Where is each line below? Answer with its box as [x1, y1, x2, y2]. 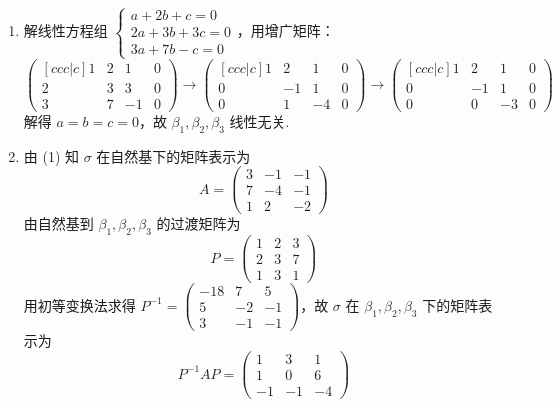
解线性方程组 [23, 20, 108, 41]
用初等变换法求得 [23, 294, 136, 315]
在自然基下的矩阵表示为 [96, 145, 251, 166]
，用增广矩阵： [236, 20, 335, 41]
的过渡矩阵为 [156, 213, 241, 234]
